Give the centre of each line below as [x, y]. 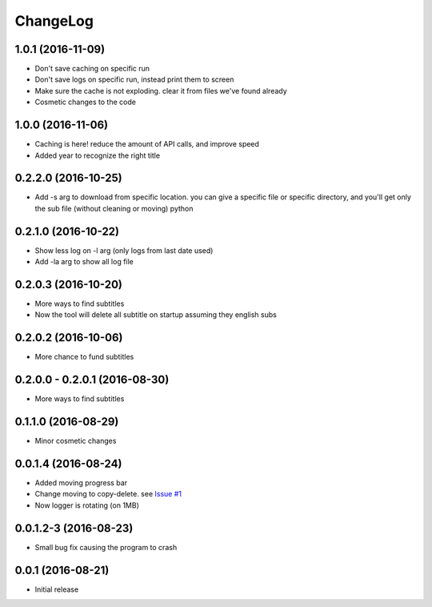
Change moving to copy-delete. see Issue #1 [108, 494]
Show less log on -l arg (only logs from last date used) [124, 250]
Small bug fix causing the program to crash [106, 547]
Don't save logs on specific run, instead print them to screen [134, 79]
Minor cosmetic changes [76, 441]
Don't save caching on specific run [92, 69]
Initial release [57, 589]
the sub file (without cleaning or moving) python [114, 208]
